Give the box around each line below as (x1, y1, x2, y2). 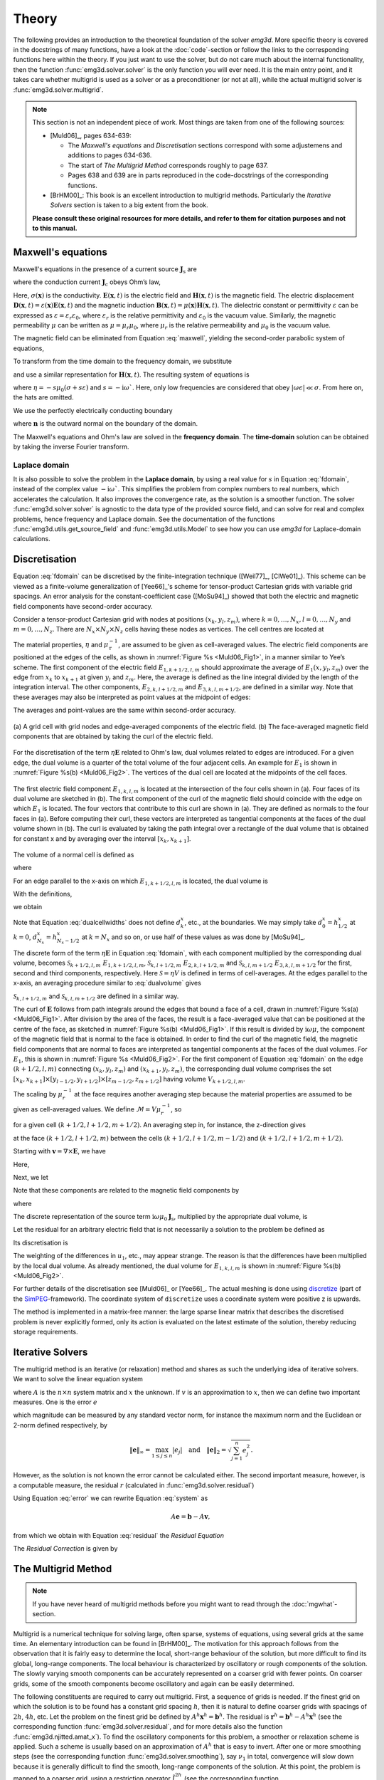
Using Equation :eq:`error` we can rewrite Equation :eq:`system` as (13, 1494, 208, 1502)
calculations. (13, 535, 50, 543)
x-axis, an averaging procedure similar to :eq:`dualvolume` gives (13, 979, 202, 988)
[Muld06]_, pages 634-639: (50, 131, 132, 140)
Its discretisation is (13, 1238, 68, 1247)
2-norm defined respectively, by (13, 1420, 108, 1429)
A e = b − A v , (171, 1513, 210, 1521)
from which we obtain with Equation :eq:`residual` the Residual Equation (13, 1531, 224, 1539)
